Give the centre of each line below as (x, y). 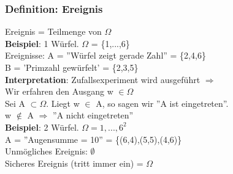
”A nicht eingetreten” (93, 115)
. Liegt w (63, 103)
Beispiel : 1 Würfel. (42, 43)
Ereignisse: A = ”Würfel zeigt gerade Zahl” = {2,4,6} (105, 55)
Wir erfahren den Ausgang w (59, 91)
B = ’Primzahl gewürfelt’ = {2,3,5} (72, 67)
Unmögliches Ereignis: (46, 151)
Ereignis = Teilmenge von (53, 31)
